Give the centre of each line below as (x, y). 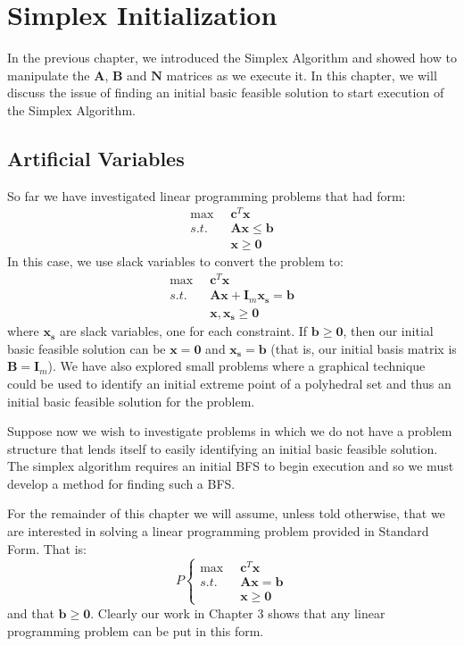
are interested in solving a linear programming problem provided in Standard (218, 531)
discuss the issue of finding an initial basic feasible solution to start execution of (226, 92)
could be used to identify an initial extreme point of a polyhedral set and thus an (229, 383)
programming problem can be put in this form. (136, 630)
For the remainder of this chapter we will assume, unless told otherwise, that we (226, 513)
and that (31, 612)
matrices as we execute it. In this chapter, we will (302, 75)
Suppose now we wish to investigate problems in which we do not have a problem (230, 431)
